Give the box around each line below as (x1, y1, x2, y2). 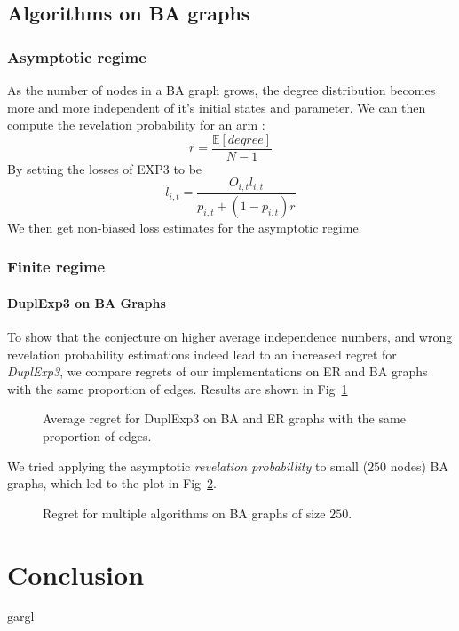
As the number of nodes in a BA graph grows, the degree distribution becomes (7, 81, 436, 99)
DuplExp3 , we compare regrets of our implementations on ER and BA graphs (7, 362, 428, 381)
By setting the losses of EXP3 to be (7, 159, 202, 177)
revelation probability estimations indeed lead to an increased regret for (7, 344, 397, 363)
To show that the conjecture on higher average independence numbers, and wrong (7, 327, 453, 345)
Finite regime (7, 256, 106, 278)
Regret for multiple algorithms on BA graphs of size (43, 503, 326, 522)
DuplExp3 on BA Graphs (7, 293, 166, 312)
